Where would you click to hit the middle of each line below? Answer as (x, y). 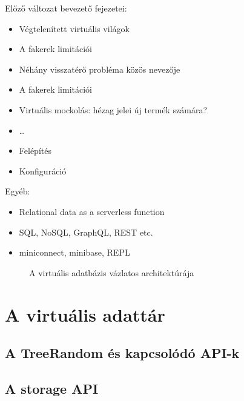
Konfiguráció (43, 171)
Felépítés (35, 151)
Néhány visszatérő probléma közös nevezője (100, 69)
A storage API (52, 388)
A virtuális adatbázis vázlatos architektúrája (112, 272)
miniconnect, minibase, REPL (74, 252)
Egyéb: (18, 191)
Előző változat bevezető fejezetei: (66, 8)
